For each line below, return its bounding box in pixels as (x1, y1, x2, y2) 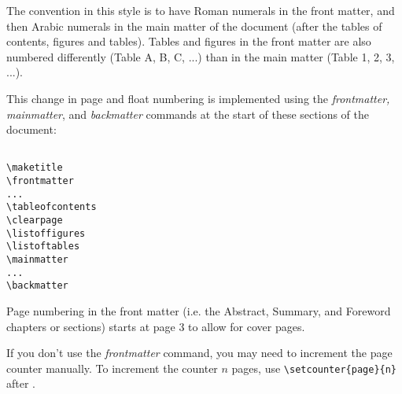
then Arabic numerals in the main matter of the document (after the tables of (6, 17, 382, 34)
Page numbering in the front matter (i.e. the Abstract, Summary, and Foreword (6, 302, 391, 319)
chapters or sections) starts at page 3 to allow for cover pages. (6, 318, 305, 334)
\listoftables (6, 241, 80, 252)
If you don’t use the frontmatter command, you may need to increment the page (6, 344, 393, 361)
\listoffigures (6, 227, 86, 239)
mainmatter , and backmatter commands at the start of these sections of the (6, 105, 369, 122)
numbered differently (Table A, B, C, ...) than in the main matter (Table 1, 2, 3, (6, 48, 395, 64)
